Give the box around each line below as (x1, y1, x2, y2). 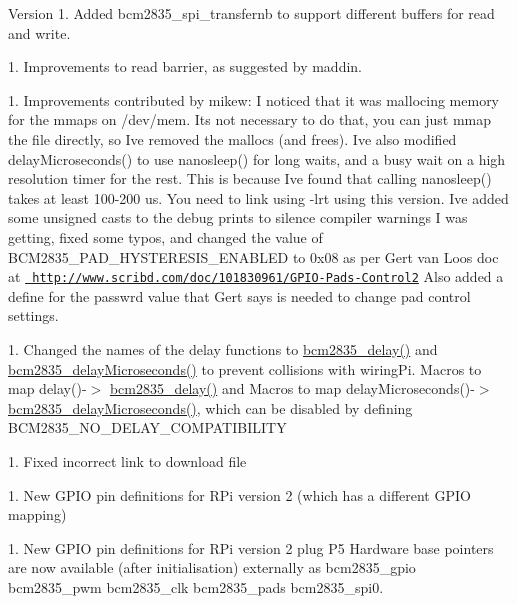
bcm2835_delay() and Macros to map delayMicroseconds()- (109, 378, 475, 399)
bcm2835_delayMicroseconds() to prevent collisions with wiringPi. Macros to (8, 358, 482, 379)
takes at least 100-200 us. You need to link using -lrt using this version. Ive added (8, 187, 509, 208)
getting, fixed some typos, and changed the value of (8, 226, 323, 247)
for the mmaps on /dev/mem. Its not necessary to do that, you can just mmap (8, 109, 492, 130)
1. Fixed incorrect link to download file (8, 450, 247, 471)
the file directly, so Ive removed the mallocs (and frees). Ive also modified (8, 128, 457, 149)
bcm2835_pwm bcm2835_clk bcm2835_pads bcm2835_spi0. (8, 576, 384, 597)
